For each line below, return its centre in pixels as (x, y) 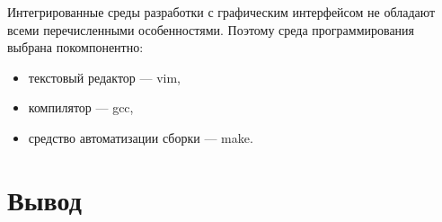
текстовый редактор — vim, (104, 77)
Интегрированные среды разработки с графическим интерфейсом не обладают (221, 12)
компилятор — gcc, (81, 107)
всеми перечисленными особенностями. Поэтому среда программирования (211, 29)
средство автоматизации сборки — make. (141, 137)
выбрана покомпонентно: (75, 47)
